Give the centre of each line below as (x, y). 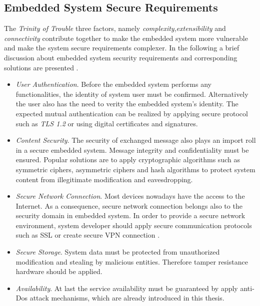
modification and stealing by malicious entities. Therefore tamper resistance (132, 261)
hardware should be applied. (59, 271)
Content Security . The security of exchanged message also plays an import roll (136, 140)
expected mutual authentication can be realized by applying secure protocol (132, 113)
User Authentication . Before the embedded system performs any (113, 84)
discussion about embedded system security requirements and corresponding (121, 57)
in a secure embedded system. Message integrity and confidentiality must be (132, 150)
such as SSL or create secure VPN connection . (88, 235)
